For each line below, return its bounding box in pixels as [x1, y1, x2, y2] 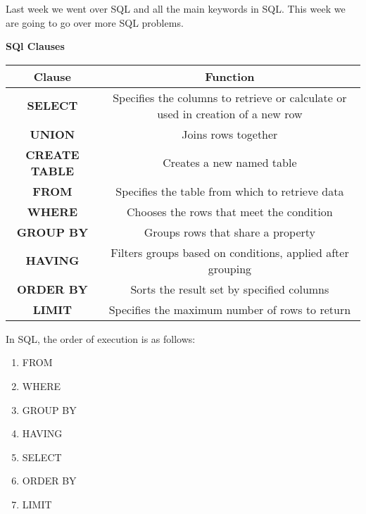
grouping [208, 260, 252, 277]
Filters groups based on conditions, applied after [111, 244, 349, 261]
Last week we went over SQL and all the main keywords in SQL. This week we [6, 1, 346, 15]
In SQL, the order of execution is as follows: [6, 331, 196, 346]
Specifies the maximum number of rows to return [108, 301, 351, 318]
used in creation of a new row [157, 105, 303, 122]
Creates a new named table [163, 154, 297, 171]
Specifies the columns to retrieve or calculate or [113, 89, 347, 106]
